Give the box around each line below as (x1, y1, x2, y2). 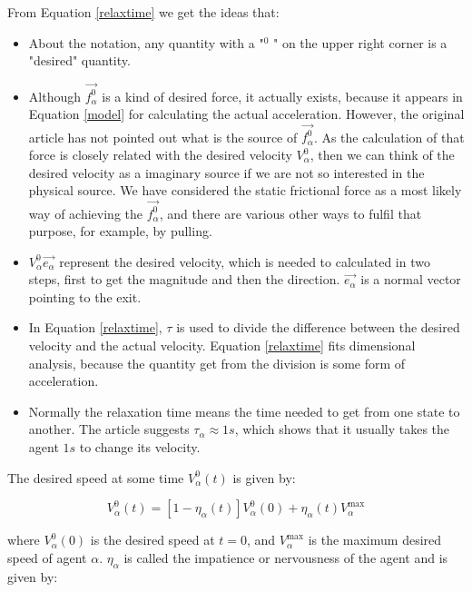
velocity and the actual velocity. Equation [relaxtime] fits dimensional (28, 336, 416, 355)
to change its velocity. (79, 438, 201, 457)
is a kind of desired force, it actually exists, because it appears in (102, 86, 463, 105)
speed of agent (7, 548, 87, 567)
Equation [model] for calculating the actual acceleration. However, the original (28, 104, 465, 123)
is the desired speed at (90, 530, 215, 549)
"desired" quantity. (28, 51, 131, 70)
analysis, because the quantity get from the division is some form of (28, 353, 406, 372)
